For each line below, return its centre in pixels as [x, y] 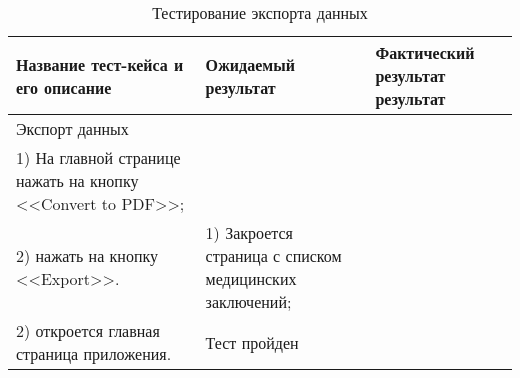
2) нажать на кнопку [87, 255]
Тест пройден [252, 342]
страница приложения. [94, 353]
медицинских [251, 278]
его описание [64, 87]
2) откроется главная [88, 330]
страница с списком [273, 255]
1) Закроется [249, 232]
